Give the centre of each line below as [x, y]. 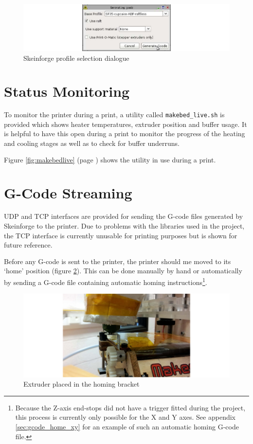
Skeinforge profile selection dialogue [76, 58]
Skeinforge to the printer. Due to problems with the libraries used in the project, [124, 225]
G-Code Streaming [68, 193]
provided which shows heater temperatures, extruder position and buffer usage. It [126, 124]
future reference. [28, 245]
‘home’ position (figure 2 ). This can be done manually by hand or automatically [123, 271]
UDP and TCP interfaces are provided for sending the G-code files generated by [124, 216]
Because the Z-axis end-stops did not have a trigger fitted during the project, [130, 407]
